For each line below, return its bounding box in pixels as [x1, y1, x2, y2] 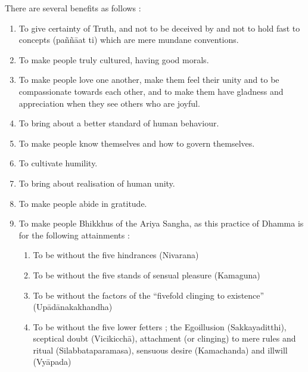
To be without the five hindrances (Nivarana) [33, 249, 199, 261]
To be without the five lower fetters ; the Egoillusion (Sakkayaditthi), [33, 320, 287, 333]
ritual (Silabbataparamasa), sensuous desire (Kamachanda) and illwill [33, 343, 288, 356]
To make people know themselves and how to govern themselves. [18, 137, 255, 149]
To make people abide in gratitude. [18, 197, 147, 209]
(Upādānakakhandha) [33, 300, 113, 313]
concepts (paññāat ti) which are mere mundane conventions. [18, 33, 239, 46]
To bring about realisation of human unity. [18, 176, 175, 189]
